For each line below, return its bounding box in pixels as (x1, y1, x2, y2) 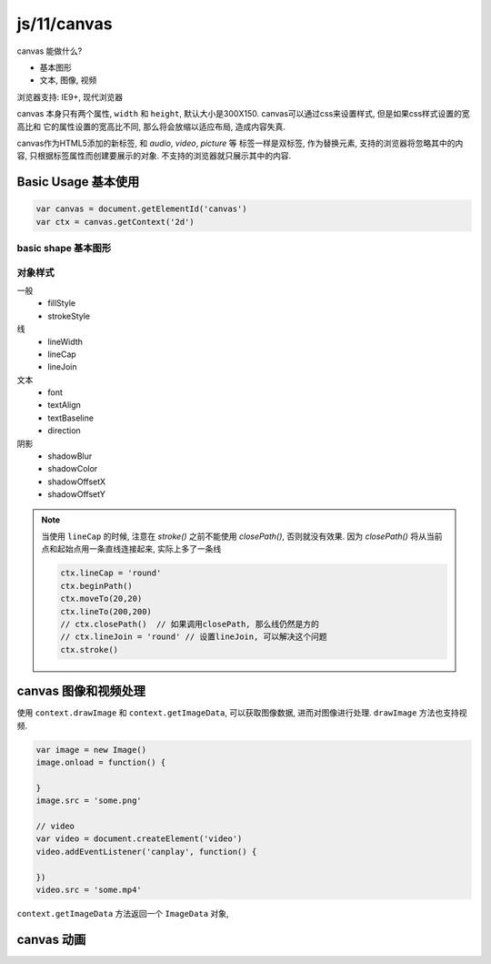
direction (47, 425, 81, 436)
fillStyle (47, 298, 76, 309)
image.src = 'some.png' (35, 796, 143, 806)
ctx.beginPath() (60, 581, 134, 591)
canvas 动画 (16, 931, 86, 947)
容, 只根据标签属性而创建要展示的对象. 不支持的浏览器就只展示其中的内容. (16, 150, 291, 161)
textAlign (47, 400, 82, 411)
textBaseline (47, 412, 95, 423)
